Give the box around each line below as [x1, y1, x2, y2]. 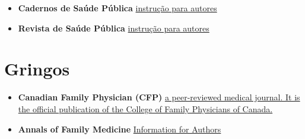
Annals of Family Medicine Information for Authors [18, 122, 221, 135]
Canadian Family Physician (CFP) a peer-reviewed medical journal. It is [18, 91, 300, 103]
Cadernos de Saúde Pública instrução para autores [18, 2, 217, 14]
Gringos [4, 56, 70, 81]
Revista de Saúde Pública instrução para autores [18, 21, 209, 34]
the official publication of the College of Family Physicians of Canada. [18, 102, 273, 115]
